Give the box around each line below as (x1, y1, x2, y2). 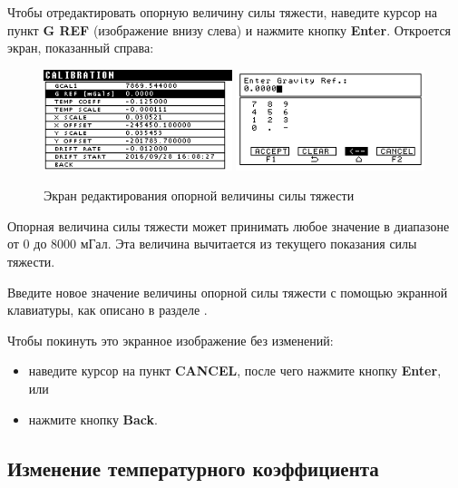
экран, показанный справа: (7, 38, 154, 57)
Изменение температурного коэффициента (7, 454, 379, 482)
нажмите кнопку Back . (28, 409, 158, 428)
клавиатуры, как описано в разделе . (7, 300, 208, 319)
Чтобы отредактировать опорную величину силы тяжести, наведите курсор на (7, 3, 437, 21)
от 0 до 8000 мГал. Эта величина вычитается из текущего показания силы (7, 234, 417, 253)
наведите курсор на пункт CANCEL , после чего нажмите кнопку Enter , (28, 361, 442, 380)
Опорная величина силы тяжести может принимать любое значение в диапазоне (7, 216, 450, 235)
